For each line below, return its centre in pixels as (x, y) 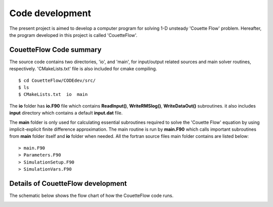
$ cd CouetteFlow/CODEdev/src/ (57, 80)
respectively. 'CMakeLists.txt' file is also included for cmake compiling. (83, 69)
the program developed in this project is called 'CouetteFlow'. (73, 35)
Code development (50, 13)
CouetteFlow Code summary (55, 50)
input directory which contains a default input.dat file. (66, 113)
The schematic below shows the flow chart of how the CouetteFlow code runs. (92, 195)
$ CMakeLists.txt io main (53, 94)
